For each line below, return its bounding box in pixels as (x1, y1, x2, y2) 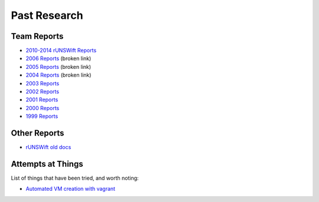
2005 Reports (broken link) (25, 63, 92, 70)
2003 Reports (25, 80, 60, 87)
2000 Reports (25, 104, 60, 111)
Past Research (11, 9, 83, 22)
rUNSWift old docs (25, 144, 71, 151)
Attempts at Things (11, 159, 83, 169)
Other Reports (11, 128, 64, 138)
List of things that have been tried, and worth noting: (11, 174, 139, 181)
